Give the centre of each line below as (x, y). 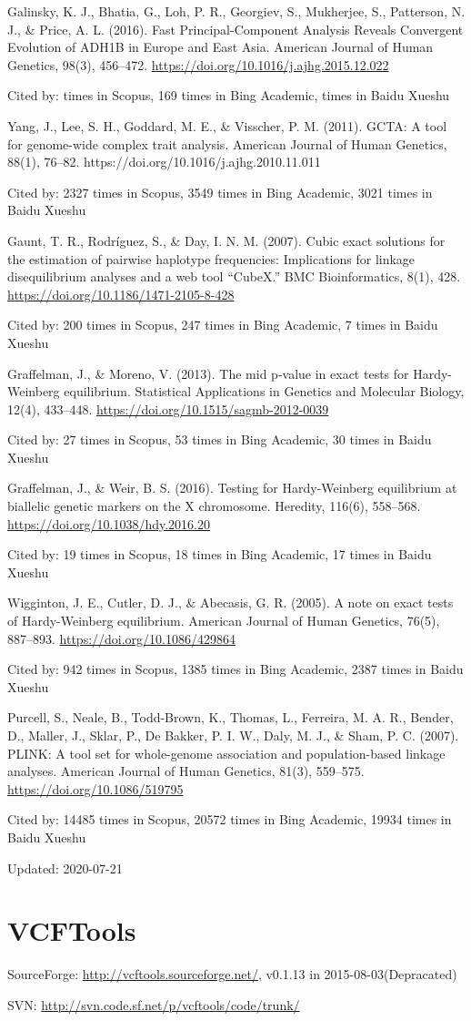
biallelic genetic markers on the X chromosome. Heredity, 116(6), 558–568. (214, 506)
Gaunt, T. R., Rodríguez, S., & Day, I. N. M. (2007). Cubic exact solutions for (226, 240)
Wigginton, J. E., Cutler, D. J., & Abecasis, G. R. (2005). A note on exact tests (230, 602)
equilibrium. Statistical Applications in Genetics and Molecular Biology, (264, 391)
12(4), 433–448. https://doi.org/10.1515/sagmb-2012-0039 (168, 408)
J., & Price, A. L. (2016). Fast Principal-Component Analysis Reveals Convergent (235, 29)
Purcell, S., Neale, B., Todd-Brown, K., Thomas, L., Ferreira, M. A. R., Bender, (230, 717)
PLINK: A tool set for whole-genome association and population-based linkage (226, 753)
